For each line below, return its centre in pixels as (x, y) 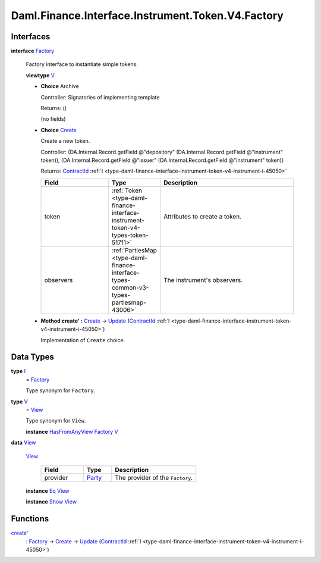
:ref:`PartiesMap (134, 250)
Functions (30, 519)
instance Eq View (48, 490)
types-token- (130, 235)
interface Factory (33, 51)
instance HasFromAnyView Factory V (72, 431)
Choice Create (59, 130)
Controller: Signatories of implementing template (100, 97)
